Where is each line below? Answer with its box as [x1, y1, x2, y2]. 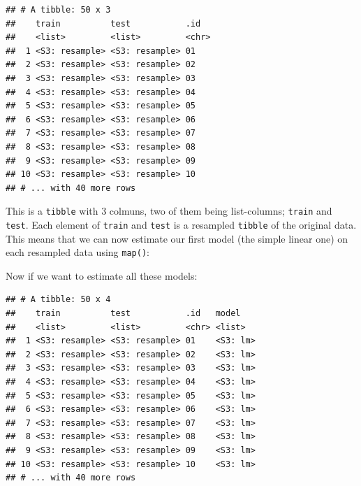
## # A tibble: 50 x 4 [6, 294, 111, 305]
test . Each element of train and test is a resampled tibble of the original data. [6, 217, 357, 231]
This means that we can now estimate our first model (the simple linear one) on [6, 231, 348, 245]
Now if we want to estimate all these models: [6, 268, 198, 283]
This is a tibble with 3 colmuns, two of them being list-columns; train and [6, 203, 332, 218]
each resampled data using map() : [6, 245, 149, 259]
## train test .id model [6, 308, 241, 319]
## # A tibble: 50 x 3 [6, 5, 111, 15]
